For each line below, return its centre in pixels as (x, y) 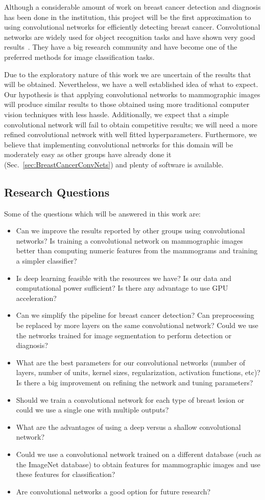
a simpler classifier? (46, 261)
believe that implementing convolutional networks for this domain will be (119, 144)
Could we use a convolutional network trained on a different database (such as (139, 454)
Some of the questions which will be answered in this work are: (103, 213)
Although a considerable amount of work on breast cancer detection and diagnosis (132, 7)
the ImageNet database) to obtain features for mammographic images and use (138, 464)
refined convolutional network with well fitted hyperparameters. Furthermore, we (130, 134)
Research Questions (57, 192)
